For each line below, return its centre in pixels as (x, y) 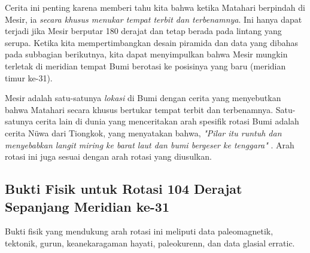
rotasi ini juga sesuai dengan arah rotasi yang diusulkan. (108, 156)
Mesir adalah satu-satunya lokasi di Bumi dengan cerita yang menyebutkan (143, 98)
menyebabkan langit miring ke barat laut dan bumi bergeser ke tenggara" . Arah (150, 144)
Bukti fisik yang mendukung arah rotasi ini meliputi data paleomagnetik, (139, 231)
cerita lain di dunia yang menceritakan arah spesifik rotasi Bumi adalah (167, 121)
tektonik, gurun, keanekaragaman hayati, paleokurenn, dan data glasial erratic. (150, 243)
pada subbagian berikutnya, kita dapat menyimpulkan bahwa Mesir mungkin (146, 54)
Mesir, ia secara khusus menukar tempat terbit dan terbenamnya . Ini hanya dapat (154, 19)
